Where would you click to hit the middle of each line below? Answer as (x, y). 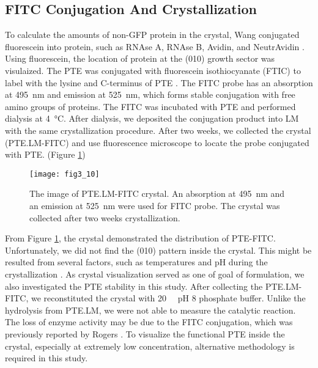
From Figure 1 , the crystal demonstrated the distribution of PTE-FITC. (140, 238)
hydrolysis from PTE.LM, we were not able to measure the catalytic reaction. (150, 310)
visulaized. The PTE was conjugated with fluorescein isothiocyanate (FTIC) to (153, 70)
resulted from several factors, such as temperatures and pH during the (136, 262)
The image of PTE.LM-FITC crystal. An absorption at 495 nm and (157, 193)
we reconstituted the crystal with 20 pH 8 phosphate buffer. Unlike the (168, 298)
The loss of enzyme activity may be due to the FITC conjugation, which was (149, 322)
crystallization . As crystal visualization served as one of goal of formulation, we (155, 274)
